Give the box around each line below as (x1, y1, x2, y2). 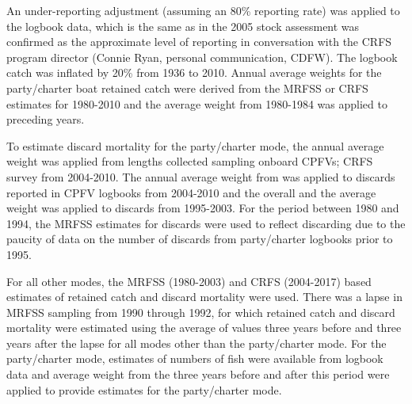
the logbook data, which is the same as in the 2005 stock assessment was (6, 17, 360, 34)
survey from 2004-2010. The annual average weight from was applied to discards (6, 168, 395, 185)
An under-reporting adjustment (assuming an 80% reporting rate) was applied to (6, 2, 400, 18)
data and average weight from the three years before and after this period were (6, 366, 390, 383)
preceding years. (6, 111, 85, 128)
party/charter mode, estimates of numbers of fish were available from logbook (6, 350, 383, 367)
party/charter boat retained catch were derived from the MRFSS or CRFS (6, 79, 368, 96)
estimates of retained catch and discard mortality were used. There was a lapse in (6, 288, 402, 305)
